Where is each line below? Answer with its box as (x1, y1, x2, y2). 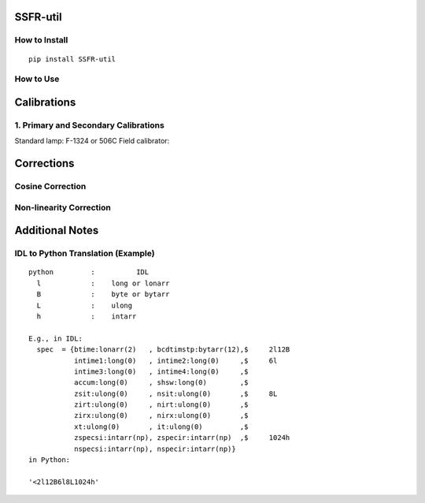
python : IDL (28, 268, 150, 277)
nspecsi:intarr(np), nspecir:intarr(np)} (73, 444, 236, 453)
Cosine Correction (14, 181, 87, 192)
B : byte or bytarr (36, 290, 170, 299)
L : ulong (36, 300, 133, 310)
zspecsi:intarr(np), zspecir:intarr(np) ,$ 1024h (73, 434, 290, 442)
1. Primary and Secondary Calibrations (14, 119, 164, 130)
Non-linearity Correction (14, 202, 112, 213)
